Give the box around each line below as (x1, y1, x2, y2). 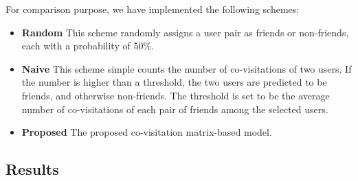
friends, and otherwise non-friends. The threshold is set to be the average (21, 88, 330, 102)
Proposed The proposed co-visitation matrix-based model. (21, 125, 272, 139)
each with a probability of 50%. (21, 38, 154, 53)
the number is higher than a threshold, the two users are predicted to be (21, 75, 327, 89)
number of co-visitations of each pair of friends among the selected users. (21, 101, 328, 116)
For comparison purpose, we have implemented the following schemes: (5, 2, 300, 16)
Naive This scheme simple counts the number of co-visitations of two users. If (21, 61, 352, 75)
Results (5, 158, 59, 180)
